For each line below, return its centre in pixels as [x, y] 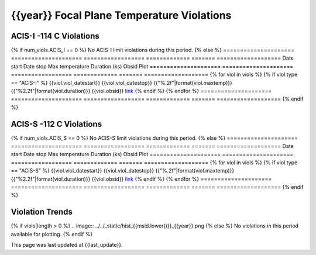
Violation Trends [42, 212]
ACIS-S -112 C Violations [56, 124]
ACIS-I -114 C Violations [55, 36]
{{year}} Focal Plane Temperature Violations [121, 15]
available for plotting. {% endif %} [52, 234]
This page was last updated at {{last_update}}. [67, 245]
